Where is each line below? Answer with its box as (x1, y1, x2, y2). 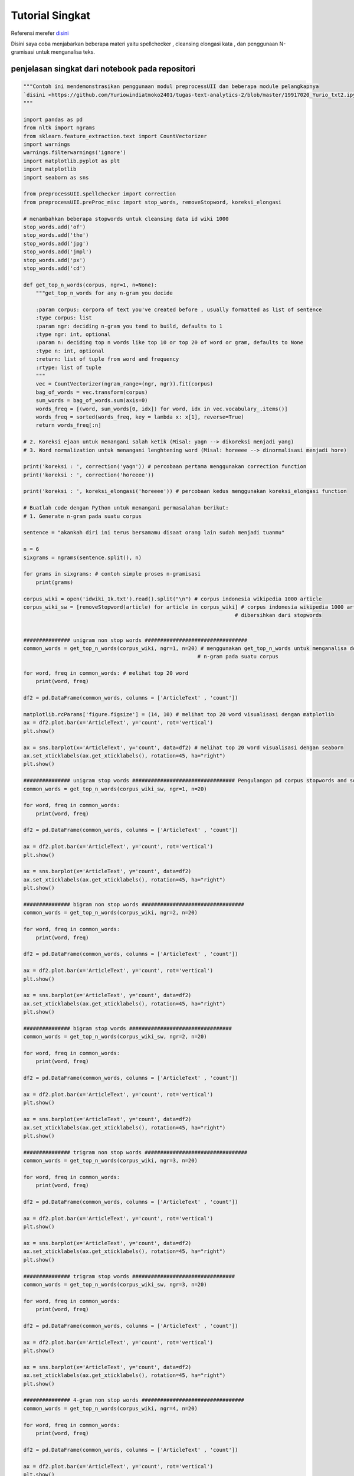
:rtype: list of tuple (35, 364, 101, 371)
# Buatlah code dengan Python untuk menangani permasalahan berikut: (23, 505, 229, 511)
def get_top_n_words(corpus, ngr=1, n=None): (23, 281, 158, 288)
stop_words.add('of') (23, 223, 86, 230)
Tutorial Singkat (11, 9, 91, 22)
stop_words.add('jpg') (23, 240, 89, 247)
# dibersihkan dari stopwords (234, 612, 322, 619)
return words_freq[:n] (35, 422, 101, 429)
